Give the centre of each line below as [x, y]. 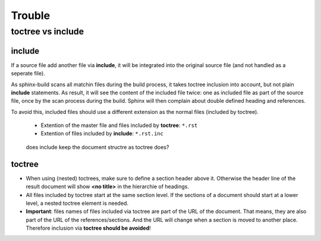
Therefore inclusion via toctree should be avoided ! [88, 228]
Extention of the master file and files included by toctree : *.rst [119, 125]
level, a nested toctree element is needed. [77, 203]
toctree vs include [48, 31]
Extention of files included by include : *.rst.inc [102, 134]
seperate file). [28, 74]
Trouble [31, 15]
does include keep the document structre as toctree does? [97, 147]
